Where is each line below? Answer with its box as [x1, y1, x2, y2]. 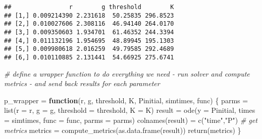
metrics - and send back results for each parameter [4, 78, 160, 89]
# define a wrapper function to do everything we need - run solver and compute [4, 68, 250, 79]
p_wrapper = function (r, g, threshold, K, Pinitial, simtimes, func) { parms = [4, 95, 248, 105]
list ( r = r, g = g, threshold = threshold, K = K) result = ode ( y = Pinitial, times [4, 105, 255, 115]
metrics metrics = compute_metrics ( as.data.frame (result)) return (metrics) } [4, 124, 241, 135]
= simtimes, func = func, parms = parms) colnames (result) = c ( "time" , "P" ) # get [4, 114, 257, 125]
